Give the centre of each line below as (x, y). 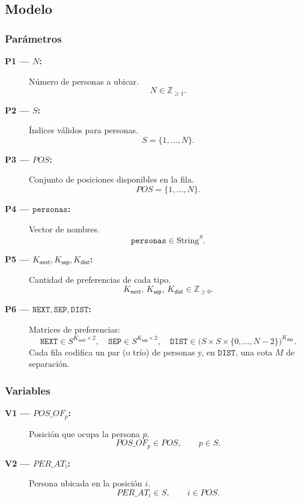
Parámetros (33, 38)
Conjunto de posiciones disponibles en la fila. (111, 179)
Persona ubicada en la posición (86, 483)
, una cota (254, 352)
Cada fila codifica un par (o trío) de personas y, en (122, 352)
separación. (49, 364)
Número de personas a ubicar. (84, 81)
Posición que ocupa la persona (84, 433)
